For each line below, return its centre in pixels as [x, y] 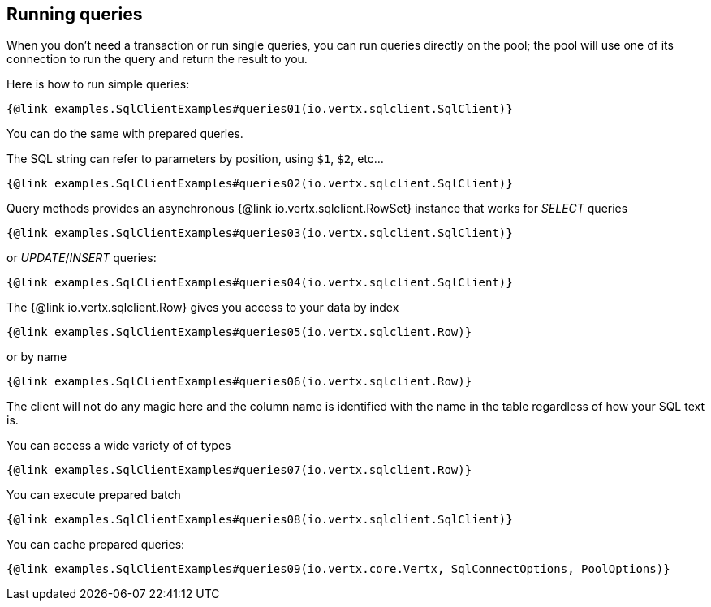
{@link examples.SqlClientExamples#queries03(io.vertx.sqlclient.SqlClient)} [260, 233]
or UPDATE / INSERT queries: [82, 258]
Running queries [75, 14]
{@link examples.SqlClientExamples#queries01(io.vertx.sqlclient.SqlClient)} [260, 109]
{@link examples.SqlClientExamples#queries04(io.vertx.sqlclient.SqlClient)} [260, 283]
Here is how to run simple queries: [98, 84]
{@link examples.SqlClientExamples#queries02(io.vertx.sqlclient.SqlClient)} [260, 184]
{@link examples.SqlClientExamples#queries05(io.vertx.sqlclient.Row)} [239, 332]
